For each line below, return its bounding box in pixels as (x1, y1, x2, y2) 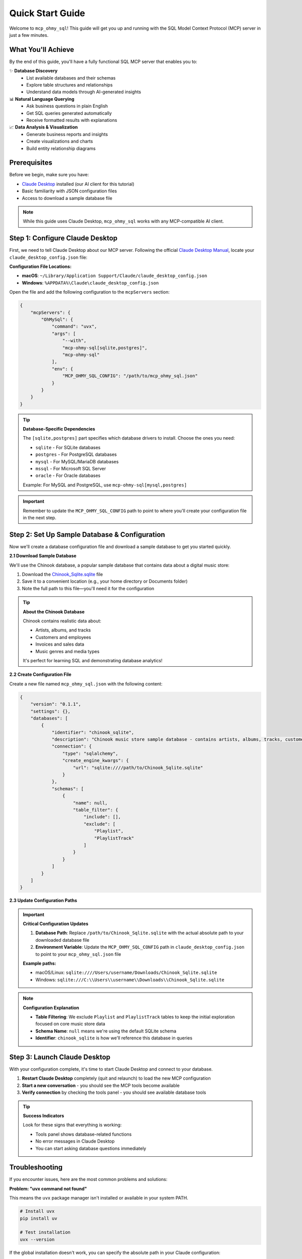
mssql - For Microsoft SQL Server (35, 466, 106, 472)
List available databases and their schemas (26, 75, 116, 81)
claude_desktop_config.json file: (9, 254, 88, 260)
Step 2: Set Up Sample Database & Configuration (9, 530, 166, 539)
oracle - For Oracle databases (35, 472, 101, 478)
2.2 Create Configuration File (9, 671, 71, 677)
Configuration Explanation (23, 1005, 80, 1011)
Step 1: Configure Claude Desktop (9, 234, 118, 243)
